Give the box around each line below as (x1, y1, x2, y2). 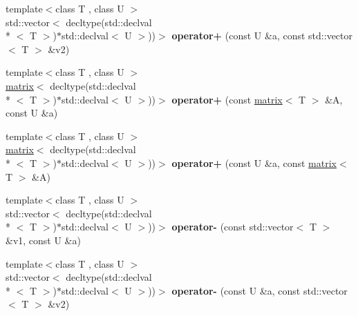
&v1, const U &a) (6, 233, 81, 247)
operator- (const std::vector (171, 219, 294, 234)
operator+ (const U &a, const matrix (171, 155, 337, 170)
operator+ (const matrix (171, 92, 283, 106)
